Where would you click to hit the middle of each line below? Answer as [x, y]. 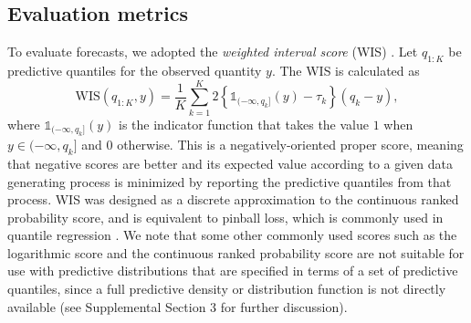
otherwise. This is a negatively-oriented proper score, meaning [290, 145]
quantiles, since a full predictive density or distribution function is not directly [227, 289]
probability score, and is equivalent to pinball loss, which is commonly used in [225, 217]
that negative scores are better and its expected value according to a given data [230, 163]
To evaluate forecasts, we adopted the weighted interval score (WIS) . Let [213, 52]
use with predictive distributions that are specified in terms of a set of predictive [233, 271]
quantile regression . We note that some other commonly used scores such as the [232, 235]
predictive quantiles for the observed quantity [135, 70]
